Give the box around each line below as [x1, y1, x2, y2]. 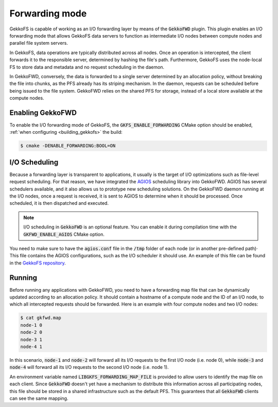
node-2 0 [20, 329, 43, 335]
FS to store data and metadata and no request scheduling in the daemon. [9, 64, 165, 70]
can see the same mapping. [9, 395, 68, 401]
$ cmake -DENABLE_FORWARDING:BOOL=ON [20, 143, 116, 149]
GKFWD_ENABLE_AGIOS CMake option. [23, 231, 105, 237]
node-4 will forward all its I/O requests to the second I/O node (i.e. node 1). [9, 364, 169, 370]
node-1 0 [20, 322, 43, 328]
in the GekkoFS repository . [9, 260, 66, 266]
